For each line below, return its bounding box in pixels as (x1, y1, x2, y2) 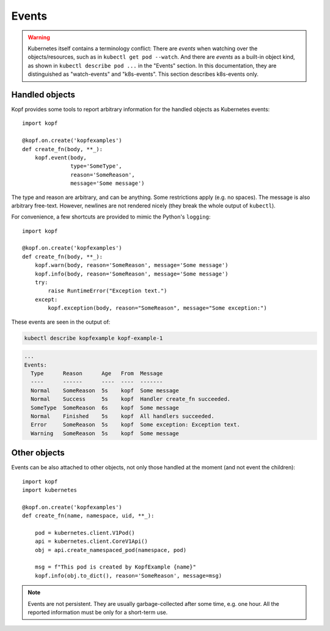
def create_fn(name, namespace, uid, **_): (22, 512, 155, 520)
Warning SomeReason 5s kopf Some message (31, 430, 180, 437)
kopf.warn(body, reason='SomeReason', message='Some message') (34, 262, 229, 269)
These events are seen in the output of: (11, 318, 111, 326)
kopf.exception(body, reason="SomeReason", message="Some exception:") (48, 305, 267, 312)
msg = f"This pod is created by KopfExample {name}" (34, 564, 197, 570)
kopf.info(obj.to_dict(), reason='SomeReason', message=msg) (34, 572, 222, 579)
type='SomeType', (70, 163, 122, 170)
